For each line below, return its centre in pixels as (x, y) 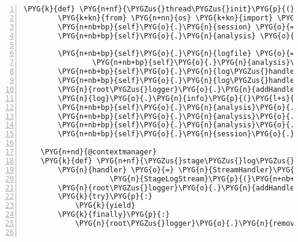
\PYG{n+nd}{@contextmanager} (99, 152)
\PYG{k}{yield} (105, 206)
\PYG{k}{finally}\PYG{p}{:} (114, 215)
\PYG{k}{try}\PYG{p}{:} (105, 197)
